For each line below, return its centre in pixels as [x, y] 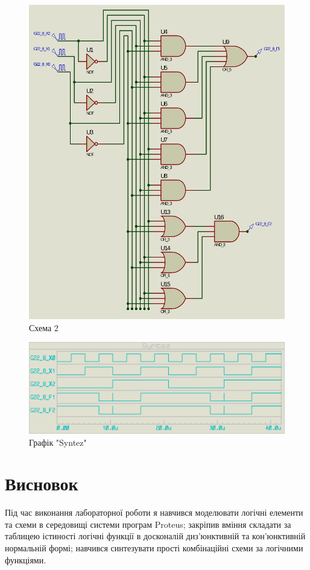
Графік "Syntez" [58, 442]
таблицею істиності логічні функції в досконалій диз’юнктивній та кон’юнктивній [155, 536]
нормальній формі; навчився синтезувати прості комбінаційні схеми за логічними [154, 548]
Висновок [42, 483]
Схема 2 [44, 327]
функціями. [26, 559]
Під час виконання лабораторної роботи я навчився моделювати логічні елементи [154, 512]
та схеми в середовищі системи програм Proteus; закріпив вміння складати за [148, 524]
